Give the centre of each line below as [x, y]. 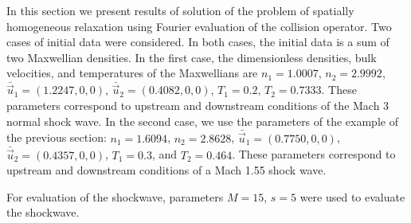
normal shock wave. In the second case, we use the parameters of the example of [202, 121]
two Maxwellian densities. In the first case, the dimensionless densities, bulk [192, 57]
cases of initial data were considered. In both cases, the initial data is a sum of [198, 42]
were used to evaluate [352, 196]
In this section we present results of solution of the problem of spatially [180, 10]
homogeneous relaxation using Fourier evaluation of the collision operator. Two [199, 26]
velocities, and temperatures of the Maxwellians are [132, 73]
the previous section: [57, 137]
